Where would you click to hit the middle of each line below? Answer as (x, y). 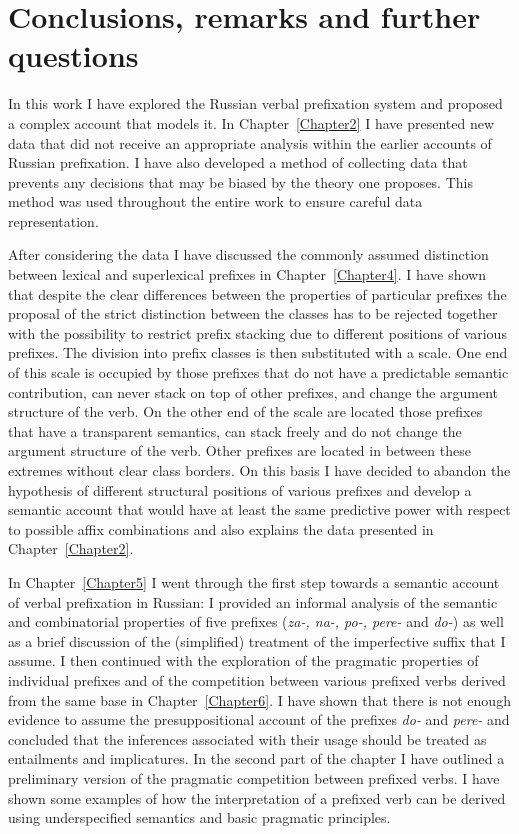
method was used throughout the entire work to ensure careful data (215, 201)
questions (73, 55)
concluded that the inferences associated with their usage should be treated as (247, 738)
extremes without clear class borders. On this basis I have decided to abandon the (259, 470)
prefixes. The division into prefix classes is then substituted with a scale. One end (258, 352)
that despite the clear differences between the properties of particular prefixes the (257, 293)
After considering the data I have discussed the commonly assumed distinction (248, 254)
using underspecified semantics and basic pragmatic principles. (199, 817)
